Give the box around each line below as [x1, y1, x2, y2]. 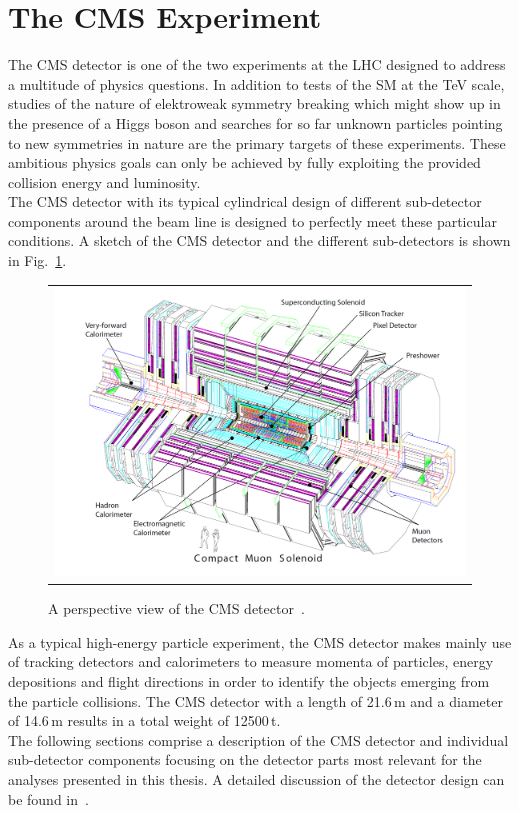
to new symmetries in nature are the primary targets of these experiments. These [8, 132, 506, 153]
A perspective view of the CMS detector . [48, 598, 305, 619]
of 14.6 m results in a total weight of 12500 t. [8, 710, 281, 731]
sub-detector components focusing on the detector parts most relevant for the [8, 749, 482, 770]
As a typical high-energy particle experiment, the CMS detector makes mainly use [8, 631, 512, 652]
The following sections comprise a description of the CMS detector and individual [8, 729, 509, 750]
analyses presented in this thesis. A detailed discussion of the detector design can [8, 768, 505, 789]
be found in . [8, 788, 89, 809]
